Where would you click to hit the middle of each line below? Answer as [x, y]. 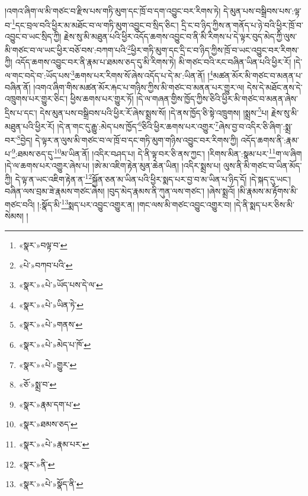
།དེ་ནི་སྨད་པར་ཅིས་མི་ [264, 204]
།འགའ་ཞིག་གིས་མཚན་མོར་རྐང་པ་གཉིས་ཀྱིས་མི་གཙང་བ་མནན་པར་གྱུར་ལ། [139, 87]
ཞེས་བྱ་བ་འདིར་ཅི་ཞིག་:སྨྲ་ [256, 126]
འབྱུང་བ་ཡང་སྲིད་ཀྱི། [33, 36]
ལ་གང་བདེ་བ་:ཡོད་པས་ [38, 75]
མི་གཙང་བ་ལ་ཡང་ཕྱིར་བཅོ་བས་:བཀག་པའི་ [66, 50]
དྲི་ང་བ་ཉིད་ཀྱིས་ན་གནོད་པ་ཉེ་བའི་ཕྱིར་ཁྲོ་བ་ [242, 25]
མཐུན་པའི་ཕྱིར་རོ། [30, 126]
